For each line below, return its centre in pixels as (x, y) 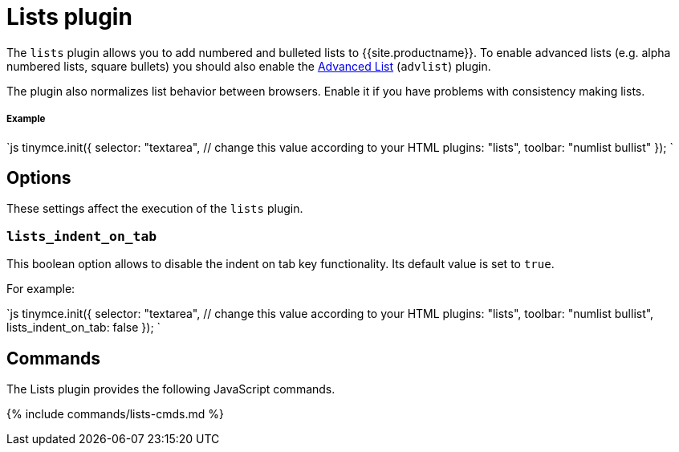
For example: (41, 289)
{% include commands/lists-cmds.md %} (115, 413)
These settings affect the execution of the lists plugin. (155, 209)
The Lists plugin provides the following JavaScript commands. (171, 389)
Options (39, 177)
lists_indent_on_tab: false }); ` (84, 328)
